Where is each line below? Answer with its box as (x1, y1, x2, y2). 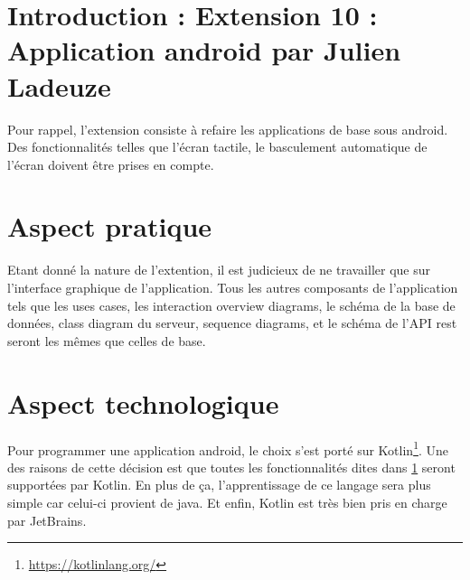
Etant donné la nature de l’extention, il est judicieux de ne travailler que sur (7, 260, 430, 279)
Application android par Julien (7, 32, 401, 69)
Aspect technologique (7, 384, 279, 421)
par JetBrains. (7, 510, 87, 529)
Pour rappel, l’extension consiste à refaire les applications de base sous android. (7, 119, 448, 138)
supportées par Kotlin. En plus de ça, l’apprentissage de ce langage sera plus (7, 475, 431, 494)
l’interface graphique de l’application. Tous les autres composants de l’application (7, 278, 458, 296)
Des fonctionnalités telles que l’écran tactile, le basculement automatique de (7, 137, 428, 156)
